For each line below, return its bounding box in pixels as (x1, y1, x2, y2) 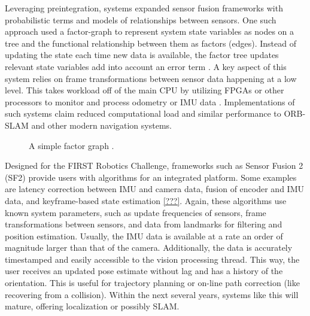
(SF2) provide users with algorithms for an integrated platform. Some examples (5, 171, 297, 183)
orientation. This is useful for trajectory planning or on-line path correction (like (5, 276, 300, 289)
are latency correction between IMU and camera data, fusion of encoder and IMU (5, 183, 304, 195)
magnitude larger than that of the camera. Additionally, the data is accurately (5, 241, 293, 254)
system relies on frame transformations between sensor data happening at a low (5, 72, 297, 84)
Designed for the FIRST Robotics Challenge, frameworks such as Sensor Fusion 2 (5, 159, 303, 172)
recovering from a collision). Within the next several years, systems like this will (5, 288, 299, 300)
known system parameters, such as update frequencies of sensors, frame (5, 206, 266, 218)
